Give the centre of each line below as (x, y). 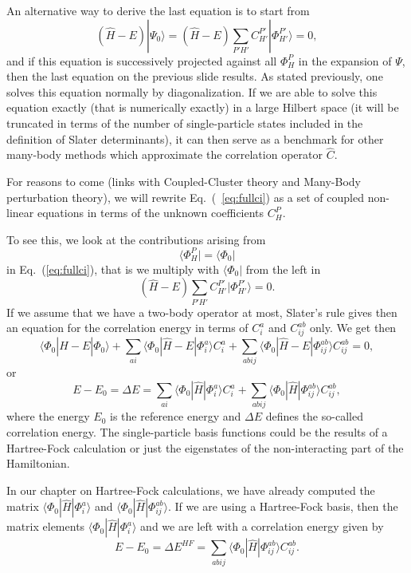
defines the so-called (314, 416)
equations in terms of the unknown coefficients (151, 213)
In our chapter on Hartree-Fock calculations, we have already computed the (191, 490)
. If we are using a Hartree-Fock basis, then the (283, 506)
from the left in (283, 269)
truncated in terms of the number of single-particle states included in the (185, 123)
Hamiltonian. (38, 463)
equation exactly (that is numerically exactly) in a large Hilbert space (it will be (203, 107)
